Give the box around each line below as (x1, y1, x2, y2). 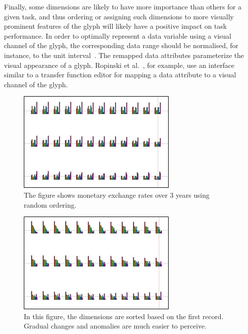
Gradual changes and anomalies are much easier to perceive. (24, 321, 207, 331)
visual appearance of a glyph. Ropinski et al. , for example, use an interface (4, 59, 235, 70)
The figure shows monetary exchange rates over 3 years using (24, 189, 210, 200)
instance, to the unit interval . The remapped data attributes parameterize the (4, 50, 244, 60)
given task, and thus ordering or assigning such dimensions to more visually (4, 11, 234, 21)
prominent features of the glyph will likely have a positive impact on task (4, 21, 227, 31)
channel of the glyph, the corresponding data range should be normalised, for (4, 40, 239, 51)
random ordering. (24, 199, 76, 210)
